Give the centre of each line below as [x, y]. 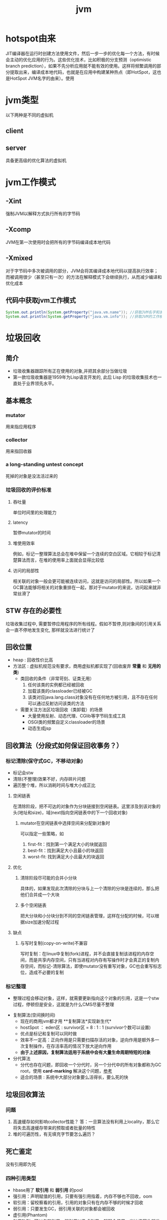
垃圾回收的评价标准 [28, 490]
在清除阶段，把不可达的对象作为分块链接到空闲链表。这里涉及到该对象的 [86, 807]
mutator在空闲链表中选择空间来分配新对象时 [65, 823]
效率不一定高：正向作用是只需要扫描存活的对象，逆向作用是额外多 [87, 1040]
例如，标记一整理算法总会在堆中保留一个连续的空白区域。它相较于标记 [84, 554]
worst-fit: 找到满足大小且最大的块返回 [66, 857]
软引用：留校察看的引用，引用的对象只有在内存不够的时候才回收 [78, 1203]
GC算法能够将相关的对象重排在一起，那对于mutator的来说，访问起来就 [85, 587]
